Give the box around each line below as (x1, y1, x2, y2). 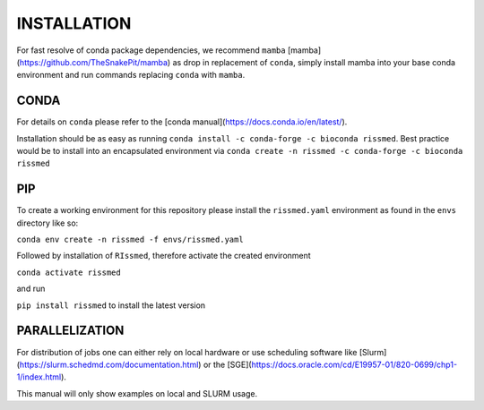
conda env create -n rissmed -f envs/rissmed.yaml (16, 235, 244, 245)
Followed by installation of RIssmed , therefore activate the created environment (16, 251, 311, 261)
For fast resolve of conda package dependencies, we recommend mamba (16, 45, 286, 56)
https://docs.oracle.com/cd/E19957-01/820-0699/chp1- (251, 359, 457, 370)
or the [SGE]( (203, 359, 252, 370)
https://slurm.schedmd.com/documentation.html (19, 359, 199, 370)
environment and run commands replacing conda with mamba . (16, 70, 246, 81)
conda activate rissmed (16, 267, 121, 278)
